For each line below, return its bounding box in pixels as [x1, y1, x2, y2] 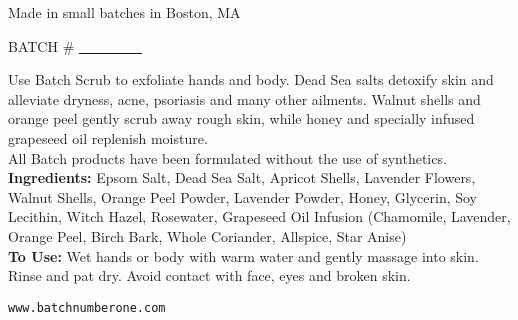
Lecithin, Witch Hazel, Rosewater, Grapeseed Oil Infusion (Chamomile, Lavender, [8, 206, 511, 227]
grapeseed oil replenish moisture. [8, 127, 208, 148]
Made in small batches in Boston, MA [8, 2, 241, 22]
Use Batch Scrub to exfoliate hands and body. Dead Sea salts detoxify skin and [8, 69, 494, 90]
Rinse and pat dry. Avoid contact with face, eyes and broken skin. [8, 265, 411, 286]
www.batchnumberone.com [8, 300, 166, 315]
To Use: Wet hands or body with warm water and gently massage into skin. [8, 245, 479, 266]
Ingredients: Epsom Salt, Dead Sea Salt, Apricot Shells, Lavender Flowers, [8, 167, 476, 188]
